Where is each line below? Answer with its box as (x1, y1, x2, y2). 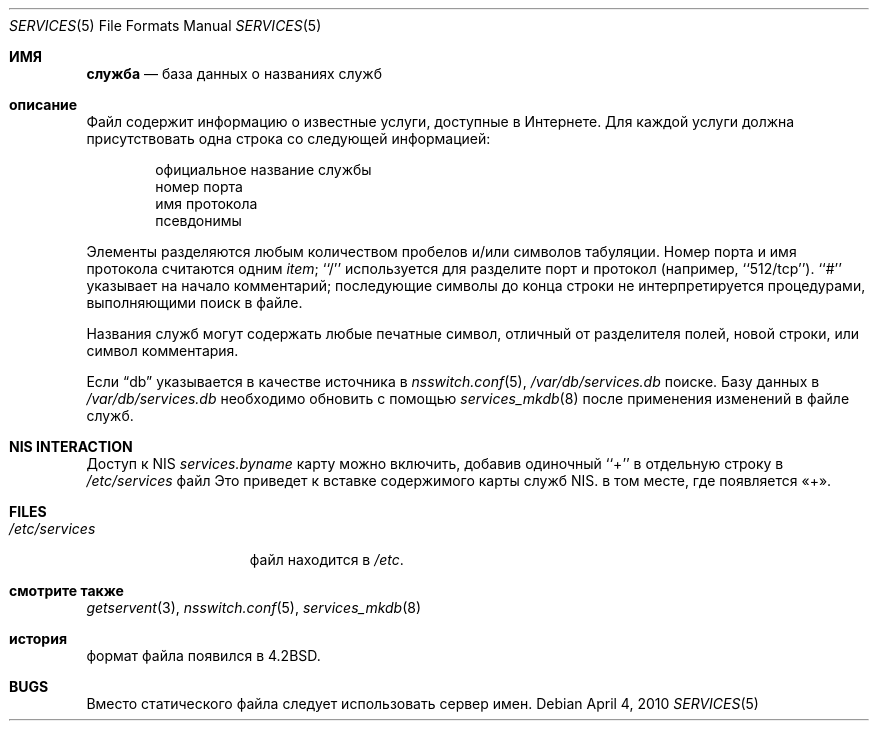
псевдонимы (155, 212, 242, 229)
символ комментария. (86, 342, 239, 359)
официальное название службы (155, 161, 372, 178)
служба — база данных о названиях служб (86, 65, 382, 82)
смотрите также (9, 582, 124, 599)
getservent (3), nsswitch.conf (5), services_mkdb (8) (86, 599, 422, 616)
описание (9, 96, 78, 113)
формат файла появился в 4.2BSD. (86, 647, 321, 664)
